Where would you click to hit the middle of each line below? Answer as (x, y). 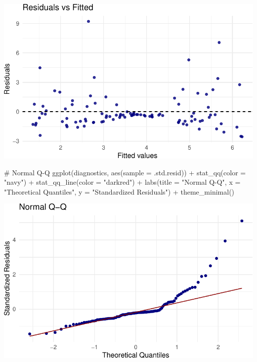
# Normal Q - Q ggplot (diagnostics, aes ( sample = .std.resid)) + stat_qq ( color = (125, 172)
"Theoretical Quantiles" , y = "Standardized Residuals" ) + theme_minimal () (119, 191)
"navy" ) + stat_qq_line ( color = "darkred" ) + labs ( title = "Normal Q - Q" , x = (122, 182)
